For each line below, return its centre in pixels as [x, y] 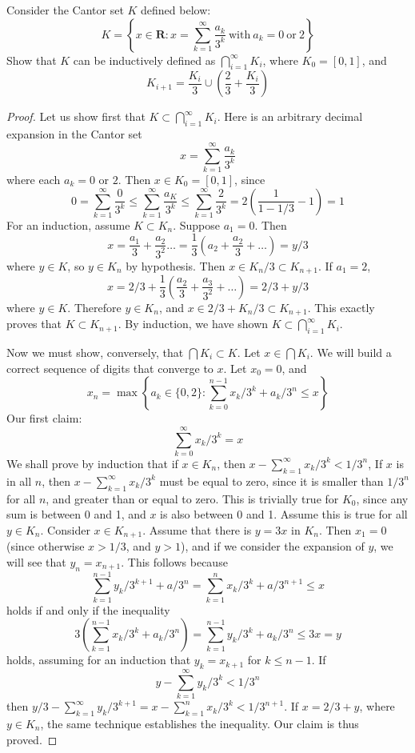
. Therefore [94, 307]
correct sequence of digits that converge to [110, 368]
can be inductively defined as [144, 60]
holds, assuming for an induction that [99, 660]
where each [34, 179]
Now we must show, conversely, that [95, 352]
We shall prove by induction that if [92, 463]
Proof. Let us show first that [76, 116]
